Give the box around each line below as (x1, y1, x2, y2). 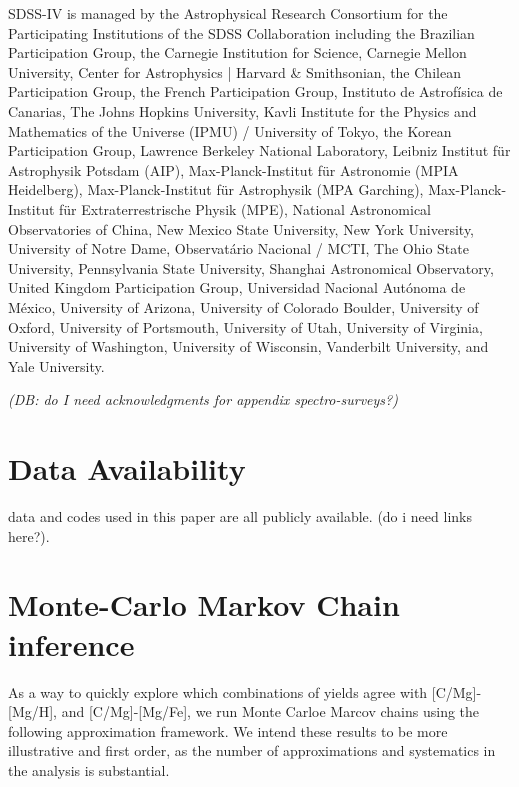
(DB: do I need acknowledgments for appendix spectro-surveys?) (8, 389, 398, 410)
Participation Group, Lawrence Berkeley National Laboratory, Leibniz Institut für (8, 140, 511, 161)
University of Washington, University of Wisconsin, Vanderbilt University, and (8, 336, 489, 357)
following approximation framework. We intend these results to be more (8, 720, 448, 741)
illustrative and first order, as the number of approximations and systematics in (8, 740, 496, 761)
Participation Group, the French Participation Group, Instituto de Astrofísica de (8, 81, 503, 102)
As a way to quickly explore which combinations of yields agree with (8, 681, 428, 702)
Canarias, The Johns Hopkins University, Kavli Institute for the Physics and (8, 100, 477, 121)
